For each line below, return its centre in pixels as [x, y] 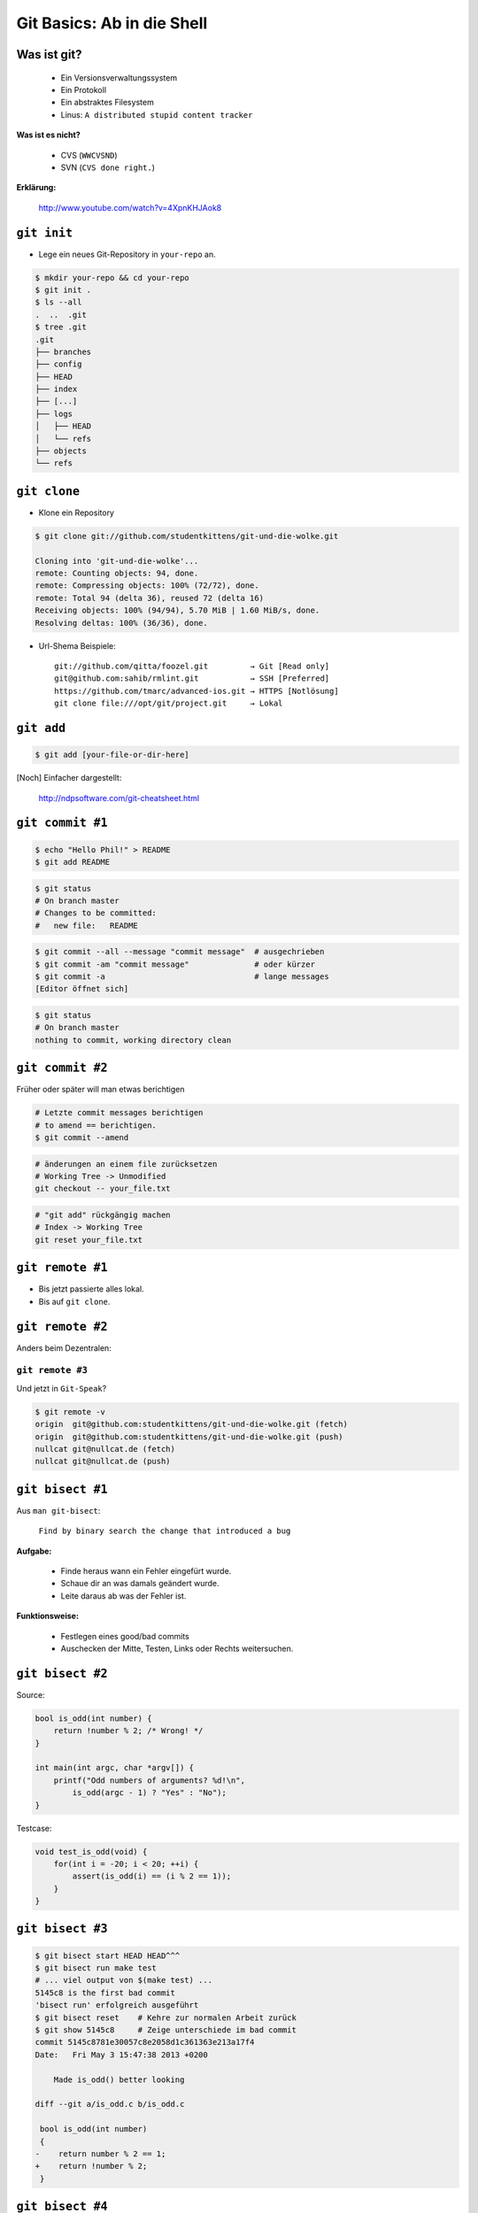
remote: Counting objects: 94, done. [117, 574]
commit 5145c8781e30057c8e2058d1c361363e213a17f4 [145, 2042]
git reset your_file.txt [89, 1240]
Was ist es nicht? [49, 135]
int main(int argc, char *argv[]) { [115, 1768]
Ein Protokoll [83, 89]
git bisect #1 [62, 1489]
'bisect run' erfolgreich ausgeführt [117, 2005]
